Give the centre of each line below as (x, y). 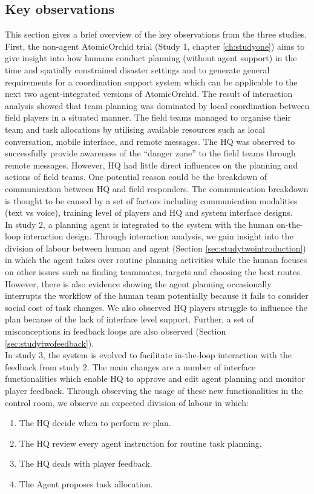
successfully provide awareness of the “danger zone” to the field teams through (150, 153)
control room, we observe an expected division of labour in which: (127, 402)
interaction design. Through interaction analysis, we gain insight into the (158, 236)
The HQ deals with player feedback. (86, 463)
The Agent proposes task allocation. (86, 483)
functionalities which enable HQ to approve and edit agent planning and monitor (155, 379)
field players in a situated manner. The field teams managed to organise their (148, 117)
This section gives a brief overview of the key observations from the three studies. (156, 34)
